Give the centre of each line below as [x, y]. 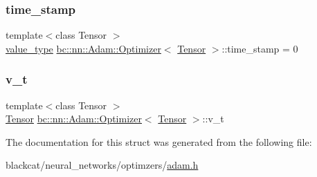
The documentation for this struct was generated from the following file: [159, 141]
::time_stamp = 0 [260, 48]
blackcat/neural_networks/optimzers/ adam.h [102, 165]
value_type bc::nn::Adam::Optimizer [83, 48]
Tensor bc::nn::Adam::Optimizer [74, 119]
